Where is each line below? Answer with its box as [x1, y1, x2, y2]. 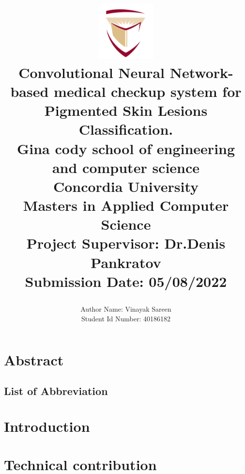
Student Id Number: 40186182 [81, 313, 170, 323]
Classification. [78, 119, 173, 139]
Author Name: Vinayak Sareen [80, 304, 171, 314]
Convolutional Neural [18, 62, 165, 82]
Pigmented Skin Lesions [44, 100, 208, 120]
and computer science [52, 157, 200, 177]
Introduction [4, 416, 90, 436]
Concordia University [53, 176, 199, 196]
